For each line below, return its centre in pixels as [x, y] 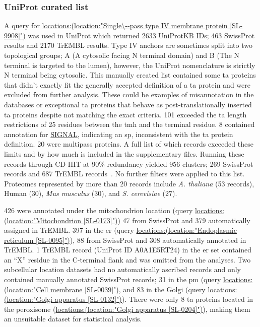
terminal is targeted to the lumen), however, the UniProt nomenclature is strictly [130, 65]
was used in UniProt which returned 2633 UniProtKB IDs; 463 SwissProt [141, 35]
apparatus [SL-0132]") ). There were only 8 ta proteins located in [154, 299]
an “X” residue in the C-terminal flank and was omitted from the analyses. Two [127, 259]
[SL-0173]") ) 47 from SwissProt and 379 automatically [167, 220]
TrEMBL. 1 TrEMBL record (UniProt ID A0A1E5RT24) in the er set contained [128, 250]
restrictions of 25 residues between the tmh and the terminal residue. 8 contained [129, 124]
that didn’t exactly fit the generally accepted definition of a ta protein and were [127, 84]
